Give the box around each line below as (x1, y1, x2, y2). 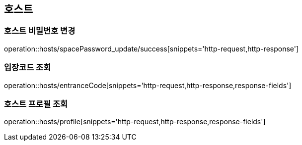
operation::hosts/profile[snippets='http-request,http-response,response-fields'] (4, 117, 266, 126)
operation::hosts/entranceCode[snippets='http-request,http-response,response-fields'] (4, 81, 292, 90)
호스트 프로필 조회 (4, 98, 68, 109)
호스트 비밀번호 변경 (4, 26, 75, 36)
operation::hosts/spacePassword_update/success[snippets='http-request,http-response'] (4, 44, 299, 53)
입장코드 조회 (4, 62, 51, 73)
